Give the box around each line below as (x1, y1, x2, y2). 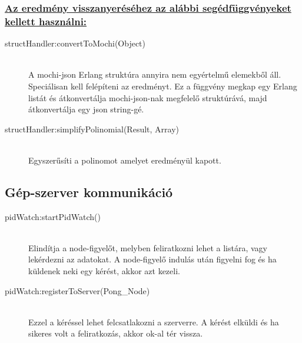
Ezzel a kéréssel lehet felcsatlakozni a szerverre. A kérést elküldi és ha (28, 315, 279, 328)
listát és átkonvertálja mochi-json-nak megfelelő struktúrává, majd (28, 91, 267, 104)
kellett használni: (5, 14, 87, 28)
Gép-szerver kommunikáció (5, 182, 173, 201)
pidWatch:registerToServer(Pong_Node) (5, 284, 150, 297)
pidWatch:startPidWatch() (5, 210, 101, 222)
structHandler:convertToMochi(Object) (5, 37, 146, 49)
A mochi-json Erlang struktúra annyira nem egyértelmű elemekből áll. (28, 68, 281, 81)
